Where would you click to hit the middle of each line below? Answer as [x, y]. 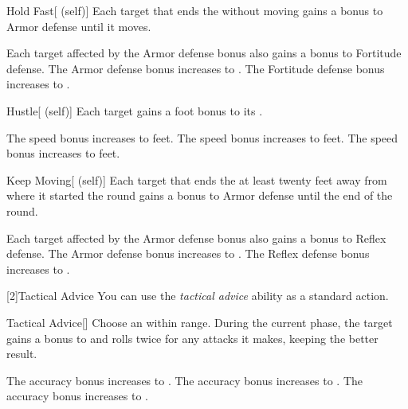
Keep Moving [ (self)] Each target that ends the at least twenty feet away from [197, 179]
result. [22, 354]
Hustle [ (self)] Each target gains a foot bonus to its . [135, 110]
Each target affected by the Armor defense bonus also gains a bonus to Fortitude [204, 53]
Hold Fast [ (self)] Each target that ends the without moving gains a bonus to [195, 10]
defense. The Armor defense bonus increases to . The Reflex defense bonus [188, 253]
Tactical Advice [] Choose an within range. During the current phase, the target [200, 322]
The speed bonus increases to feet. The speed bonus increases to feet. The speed [202, 137]
